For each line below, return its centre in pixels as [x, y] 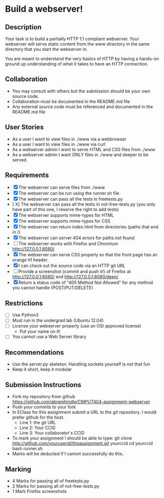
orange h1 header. [30, 260]
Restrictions [24, 303]
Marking [18, 469]
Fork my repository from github [44, 397]
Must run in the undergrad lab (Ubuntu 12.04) [58, 320]
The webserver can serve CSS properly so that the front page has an [88, 255]
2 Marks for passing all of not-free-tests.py [56, 486]
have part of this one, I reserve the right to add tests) [65, 209]
